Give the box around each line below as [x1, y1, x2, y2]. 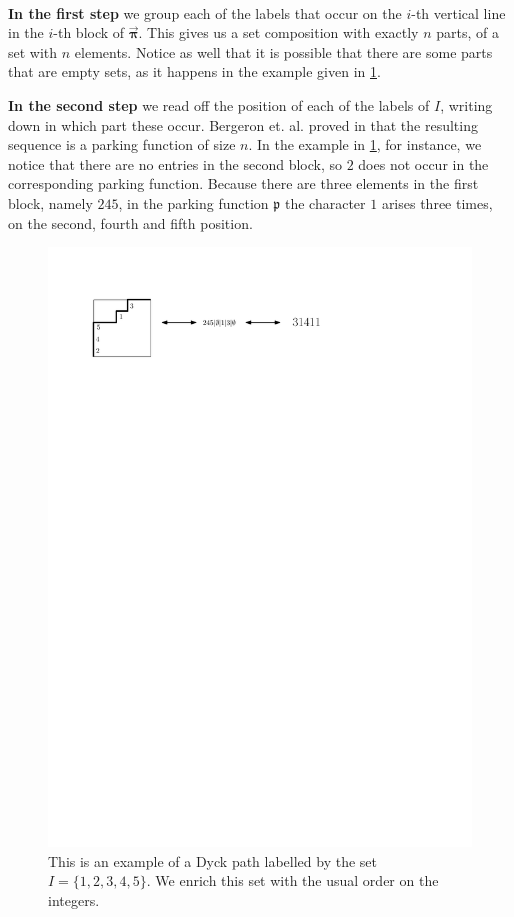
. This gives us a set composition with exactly [138, 22, 419, 43]
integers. [48, 889, 100, 910]
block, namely [8, 192, 93, 213]
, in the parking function [118, 192, 269, 213]
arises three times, [381, 192, 493, 213]
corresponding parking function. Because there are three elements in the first [8, 173, 479, 194]
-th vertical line [411, 2, 506, 23]
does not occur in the [358, 153, 489, 174]
